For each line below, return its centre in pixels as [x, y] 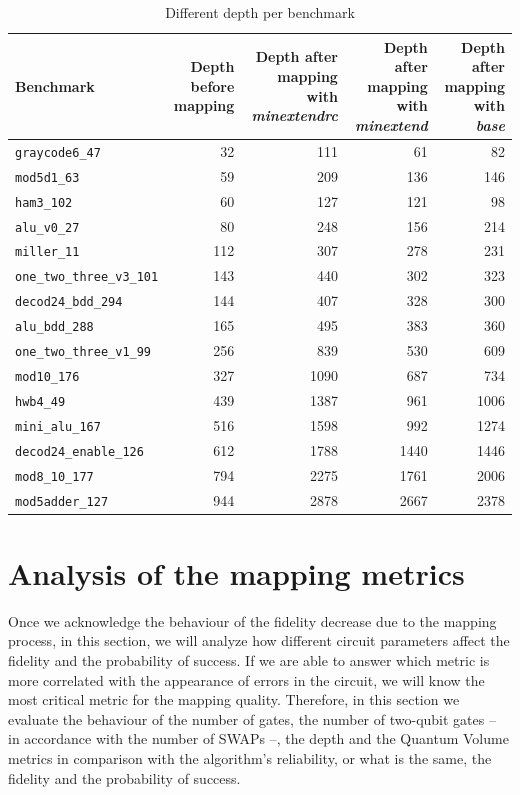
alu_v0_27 [47, 227]
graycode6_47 [58, 152]
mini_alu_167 [58, 426]
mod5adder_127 [62, 501]
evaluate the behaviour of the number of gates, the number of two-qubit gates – [252, 718]
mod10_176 [47, 376]
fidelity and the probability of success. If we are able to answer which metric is [249, 659]
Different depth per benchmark [260, 12]
